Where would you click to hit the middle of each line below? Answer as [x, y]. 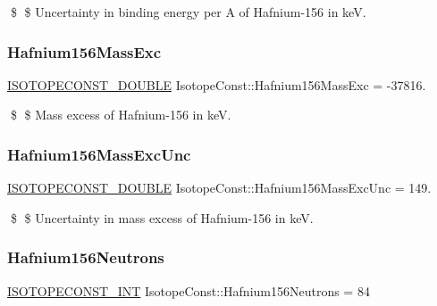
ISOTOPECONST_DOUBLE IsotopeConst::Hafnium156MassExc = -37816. [217, 84]
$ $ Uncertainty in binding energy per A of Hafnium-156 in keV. [188, 12]
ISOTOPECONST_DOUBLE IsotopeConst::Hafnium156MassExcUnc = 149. [219, 188]
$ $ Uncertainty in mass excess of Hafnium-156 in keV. [162, 217]
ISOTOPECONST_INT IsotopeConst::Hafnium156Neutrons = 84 [189, 290]
